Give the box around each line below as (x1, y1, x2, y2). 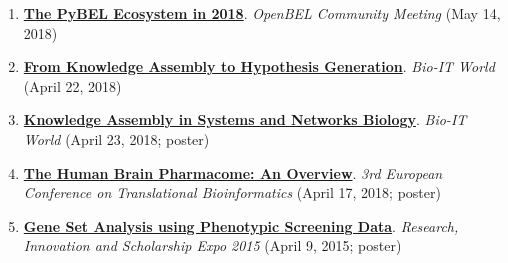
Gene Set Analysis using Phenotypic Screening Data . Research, (23, 215, 459, 236)
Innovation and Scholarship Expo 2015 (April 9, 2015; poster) (23, 235, 402, 256)
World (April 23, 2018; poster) (23, 128, 210, 149)
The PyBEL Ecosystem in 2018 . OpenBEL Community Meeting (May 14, (23, 3, 501, 23)
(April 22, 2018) (23, 75, 122, 96)
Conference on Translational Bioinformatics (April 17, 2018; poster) (23, 182, 441, 203)
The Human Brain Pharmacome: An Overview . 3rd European (23, 162, 443, 183)
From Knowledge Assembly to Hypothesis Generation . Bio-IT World (23, 56, 495, 77)
